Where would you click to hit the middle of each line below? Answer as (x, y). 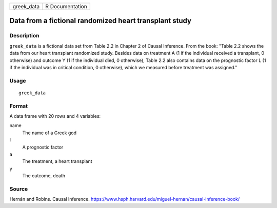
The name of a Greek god (50, 133)
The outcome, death (44, 176)
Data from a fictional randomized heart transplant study (101, 21)
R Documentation (66, 6)
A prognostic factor (43, 147)
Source (19, 189)
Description (24, 36)
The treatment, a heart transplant (57, 161)
